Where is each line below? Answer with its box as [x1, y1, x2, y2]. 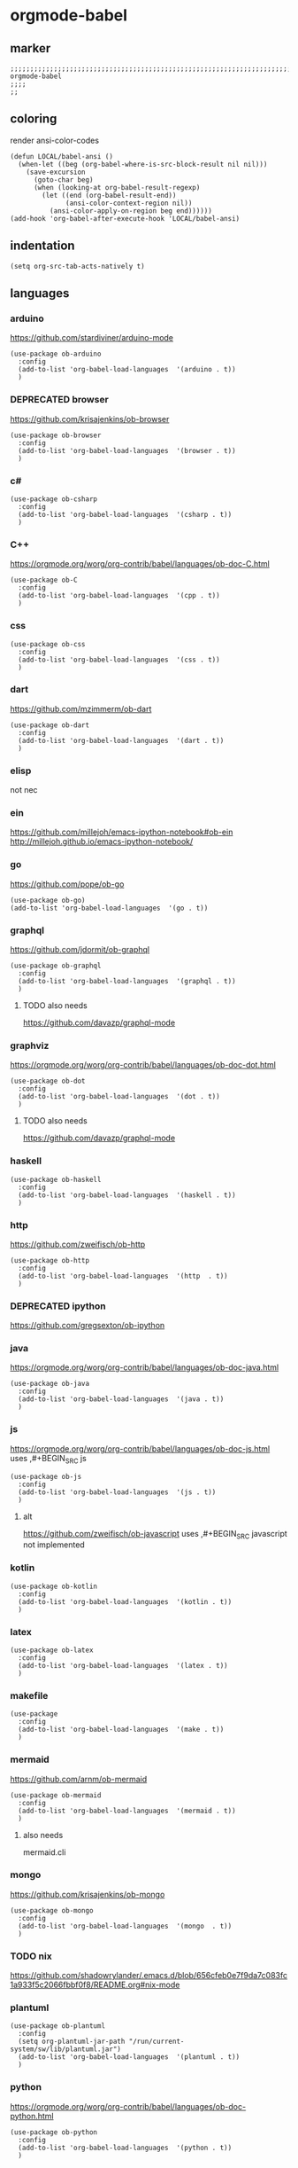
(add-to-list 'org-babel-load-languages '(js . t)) [18, 1487, 217, 1497]
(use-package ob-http [10, 1256, 90, 1264]
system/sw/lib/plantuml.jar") [10, 2045, 122, 2054]
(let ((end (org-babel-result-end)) [42, 191, 177, 200]
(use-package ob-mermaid [10, 1790, 102, 1800]
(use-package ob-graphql [10, 961, 102, 970]
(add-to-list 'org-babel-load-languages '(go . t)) [10, 904, 209, 912]
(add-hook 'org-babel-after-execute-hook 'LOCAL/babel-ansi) [10, 214, 241, 223]
